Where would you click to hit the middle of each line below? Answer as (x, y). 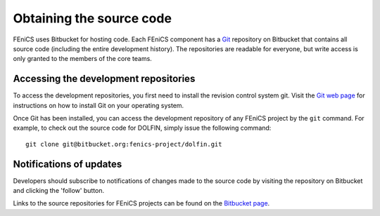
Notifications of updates (68, 164)
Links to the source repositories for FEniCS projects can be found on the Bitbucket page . (141, 203)
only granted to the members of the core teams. (83, 59)
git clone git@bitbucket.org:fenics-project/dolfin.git (124, 144)
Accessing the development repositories (104, 79)
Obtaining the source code (93, 18)
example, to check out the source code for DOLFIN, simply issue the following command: (142, 128)
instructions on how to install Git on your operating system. (99, 105)
